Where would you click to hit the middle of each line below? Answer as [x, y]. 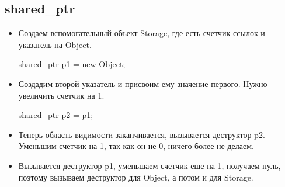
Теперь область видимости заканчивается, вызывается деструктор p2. [142, 134]
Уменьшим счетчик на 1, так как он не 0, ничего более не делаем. [136, 146]
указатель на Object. [55, 44]
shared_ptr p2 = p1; [56, 115]
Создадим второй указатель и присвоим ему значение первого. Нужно [143, 83]
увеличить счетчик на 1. [61, 95]
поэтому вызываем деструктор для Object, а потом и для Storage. [136, 177]
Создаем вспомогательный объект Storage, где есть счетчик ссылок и [142, 33]
